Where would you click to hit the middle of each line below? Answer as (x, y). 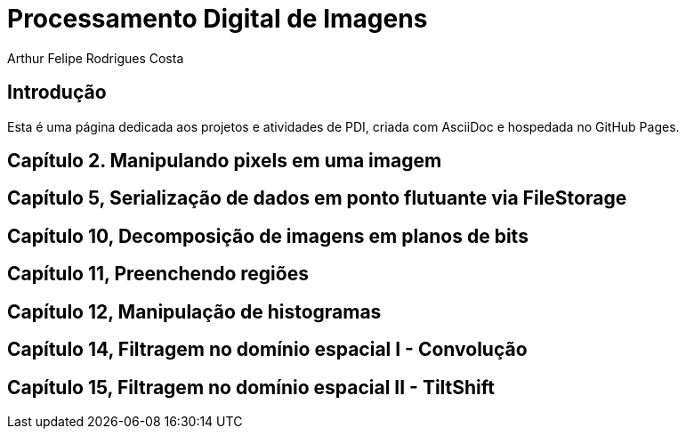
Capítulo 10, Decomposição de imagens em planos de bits (268, 236)
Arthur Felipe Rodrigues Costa (96, 58)
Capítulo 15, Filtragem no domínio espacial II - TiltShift (251, 387)
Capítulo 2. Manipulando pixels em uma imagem (225, 161)
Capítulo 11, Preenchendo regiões (158, 274)
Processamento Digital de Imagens (218, 19)
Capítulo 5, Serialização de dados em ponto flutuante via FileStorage (317, 198)
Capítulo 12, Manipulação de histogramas (194, 311)
